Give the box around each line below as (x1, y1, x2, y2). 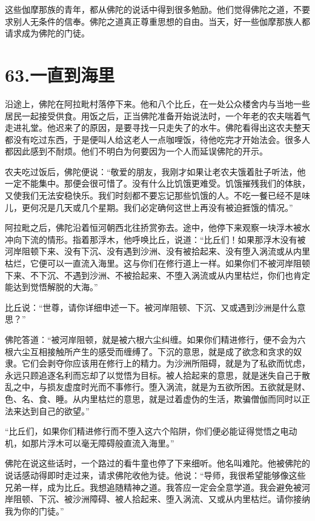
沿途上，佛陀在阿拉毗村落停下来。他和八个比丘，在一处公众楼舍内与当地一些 (5, 97, 310, 110)
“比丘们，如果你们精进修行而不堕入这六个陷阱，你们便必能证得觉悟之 (5, 425, 280, 437)
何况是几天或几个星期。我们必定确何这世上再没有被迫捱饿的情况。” (30, 201, 293, 213)
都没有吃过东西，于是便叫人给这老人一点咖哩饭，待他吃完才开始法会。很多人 (5, 133, 310, 145)
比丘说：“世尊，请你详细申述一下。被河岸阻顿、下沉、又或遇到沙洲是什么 (5, 300, 297, 313)
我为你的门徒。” (5, 504, 64, 517)
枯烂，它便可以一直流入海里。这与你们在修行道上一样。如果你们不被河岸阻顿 (5, 257, 310, 270)
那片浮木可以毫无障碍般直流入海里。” (30, 436, 174, 449)
